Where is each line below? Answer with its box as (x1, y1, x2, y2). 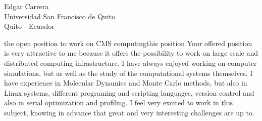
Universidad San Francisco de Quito (4, 11, 116, 21)
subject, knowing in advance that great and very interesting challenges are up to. (4, 107, 254, 117)
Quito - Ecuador (4, 21, 55, 31)
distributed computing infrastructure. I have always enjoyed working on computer (4, 57, 257, 68)
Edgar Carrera (4, 1, 49, 11)
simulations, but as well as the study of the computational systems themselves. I (4, 67, 253, 78)
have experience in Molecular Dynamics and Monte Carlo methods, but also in (4, 77, 247, 88)
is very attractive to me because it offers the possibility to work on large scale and (4, 48, 258, 58)
